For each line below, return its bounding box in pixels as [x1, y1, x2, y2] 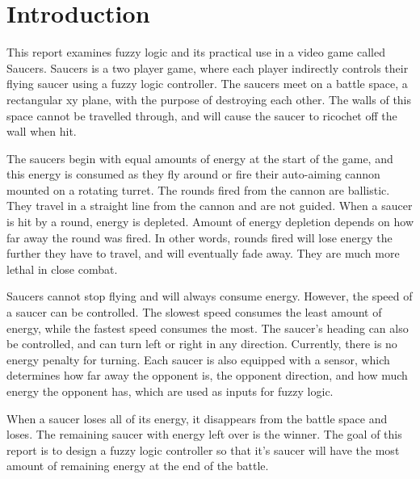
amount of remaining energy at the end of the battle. [6, 457, 269, 474]
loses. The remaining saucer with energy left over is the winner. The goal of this [6, 426, 402, 443]
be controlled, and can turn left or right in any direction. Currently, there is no [6, 335, 397, 352]
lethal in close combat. [6, 260, 118, 277]
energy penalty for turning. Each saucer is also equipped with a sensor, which [6, 351, 390, 368]
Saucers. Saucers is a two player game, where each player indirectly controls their [6, 59, 409, 76]
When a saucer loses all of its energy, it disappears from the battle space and [6, 410, 388, 426]
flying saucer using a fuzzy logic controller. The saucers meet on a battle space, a [6, 75, 408, 92]
